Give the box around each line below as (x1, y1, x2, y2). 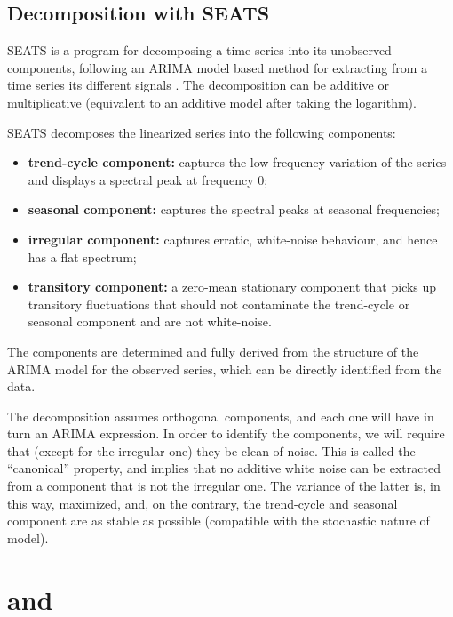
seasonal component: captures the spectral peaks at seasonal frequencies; (28, 200, 441, 219)
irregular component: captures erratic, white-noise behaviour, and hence (28, 229, 438, 248)
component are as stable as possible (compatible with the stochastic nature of (7, 511, 430, 530)
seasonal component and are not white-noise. (28, 312, 272, 331)
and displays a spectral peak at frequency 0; (28, 170, 268, 188)
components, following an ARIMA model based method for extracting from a (7, 58, 427, 76)
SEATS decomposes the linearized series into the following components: (7, 123, 396, 141)
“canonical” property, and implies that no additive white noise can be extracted (7, 459, 441, 477)
